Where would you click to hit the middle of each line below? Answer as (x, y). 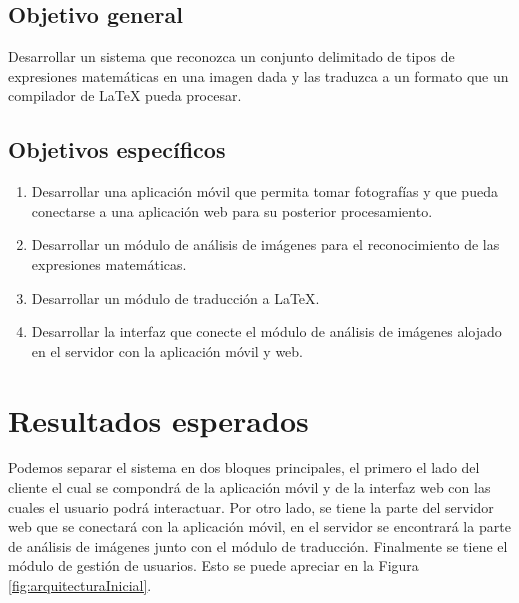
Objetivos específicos (117, 149)
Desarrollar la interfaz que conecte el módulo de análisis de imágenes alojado (266, 331)
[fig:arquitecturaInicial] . (80, 585)
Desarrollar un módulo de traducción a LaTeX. (175, 297)
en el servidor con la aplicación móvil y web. (167, 350)
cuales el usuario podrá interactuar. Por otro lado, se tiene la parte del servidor (251, 506)
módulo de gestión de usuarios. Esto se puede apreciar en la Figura (213, 565)
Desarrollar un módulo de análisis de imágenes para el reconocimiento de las (265, 244)
